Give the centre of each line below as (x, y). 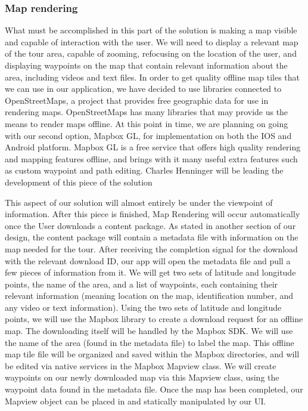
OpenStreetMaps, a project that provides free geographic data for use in (137, 100)
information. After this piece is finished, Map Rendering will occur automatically (153, 214)
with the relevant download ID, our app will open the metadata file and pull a (148, 260)
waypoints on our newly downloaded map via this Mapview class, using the (142, 377)
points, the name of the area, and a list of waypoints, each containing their (141, 284)
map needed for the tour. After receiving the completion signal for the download (151, 248)
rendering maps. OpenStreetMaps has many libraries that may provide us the (147, 112)
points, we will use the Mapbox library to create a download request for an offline (154, 319)
